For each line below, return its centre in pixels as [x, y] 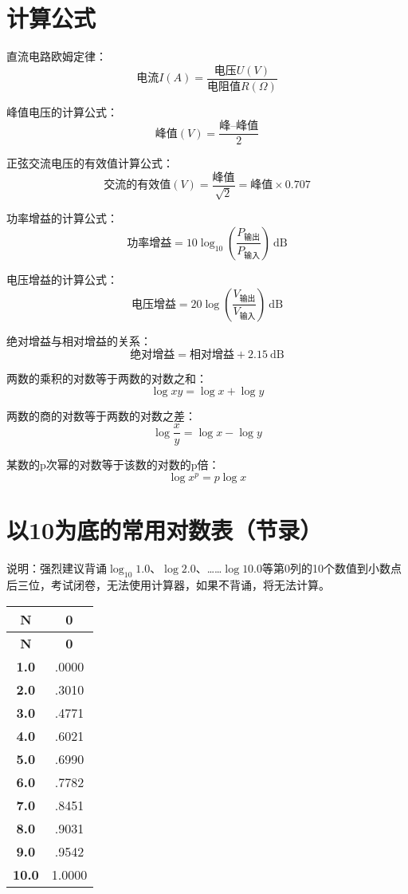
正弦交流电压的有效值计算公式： [90, 163]
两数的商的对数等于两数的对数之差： [101, 415]
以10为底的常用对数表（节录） [165, 530]
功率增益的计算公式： [62, 218]
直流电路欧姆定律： [57, 56]
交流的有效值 [137, 185]
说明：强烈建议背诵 [57, 568]
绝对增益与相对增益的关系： [79, 340]
